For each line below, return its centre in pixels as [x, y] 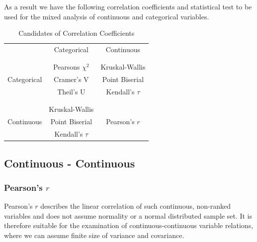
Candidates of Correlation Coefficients [77, 33]
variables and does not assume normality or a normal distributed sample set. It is [128, 215]
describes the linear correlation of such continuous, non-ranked [136, 206]
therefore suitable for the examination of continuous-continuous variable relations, [129, 225]
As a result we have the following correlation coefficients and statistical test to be [128, 6]
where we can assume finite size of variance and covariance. [94, 235]
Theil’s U [71, 92]
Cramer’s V [71, 79]
